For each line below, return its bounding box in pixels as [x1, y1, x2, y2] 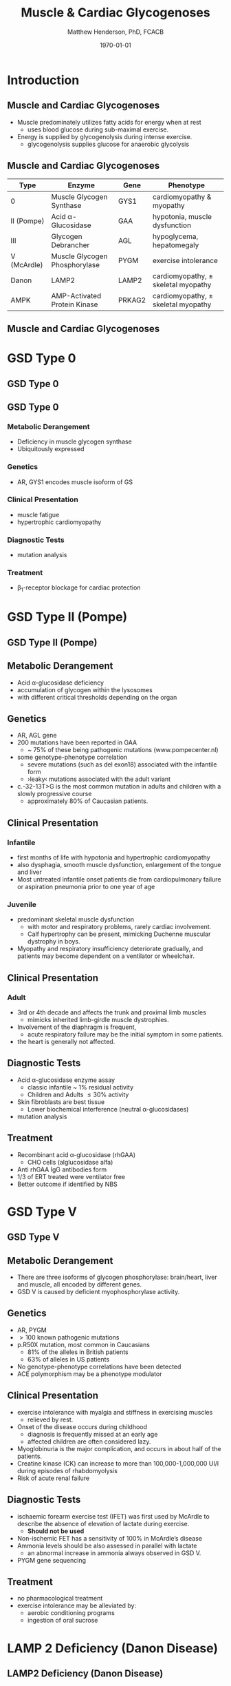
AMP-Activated [51, 291, 102, 300]
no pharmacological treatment [16, 1594, 103, 1603]
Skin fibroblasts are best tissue [16, 1097, 105, 1106]
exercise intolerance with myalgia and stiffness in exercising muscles [16, 1408, 213, 1416]
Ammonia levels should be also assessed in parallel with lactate [16, 1541, 197, 1550]
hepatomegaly [152, 240, 199, 249]
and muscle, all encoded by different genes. [16, 1280, 142, 1289]
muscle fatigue [16, 510, 60, 519]
